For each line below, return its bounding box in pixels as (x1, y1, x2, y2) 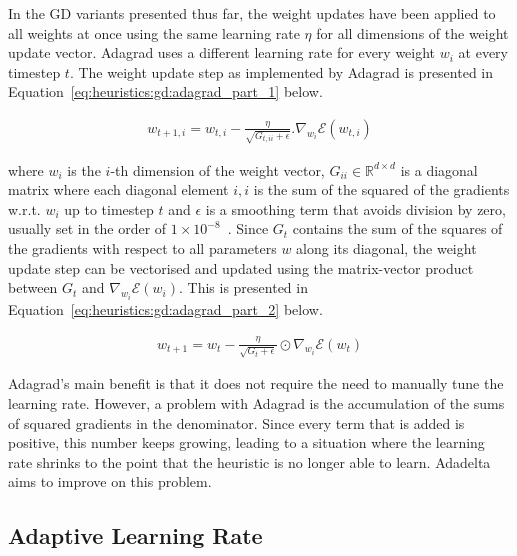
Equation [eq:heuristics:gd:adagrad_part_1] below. (8, 81, 323, 102)
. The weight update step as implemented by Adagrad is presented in (69, 61, 494, 82)
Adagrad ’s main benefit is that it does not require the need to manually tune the (8, 373, 504, 394)
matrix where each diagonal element (8, 179, 229, 200)
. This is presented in (179, 277, 308, 298)
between (8, 277, 58, 298)
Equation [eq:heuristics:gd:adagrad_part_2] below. (8, 298, 323, 319)
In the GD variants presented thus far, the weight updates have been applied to (8, 3, 496, 23)
